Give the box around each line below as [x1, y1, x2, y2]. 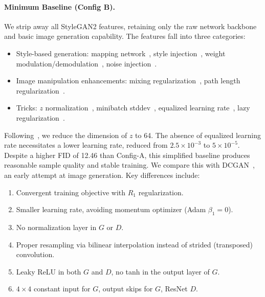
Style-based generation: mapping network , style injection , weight [16, 48, 226, 58]
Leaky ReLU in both [16, 266, 81, 277]
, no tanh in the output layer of [111, 266, 210, 277]
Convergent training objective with [16, 187, 126, 197]
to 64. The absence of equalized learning [135, 129, 261, 140]
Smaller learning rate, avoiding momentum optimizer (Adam [16, 204, 206, 215]
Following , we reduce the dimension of [4, 129, 127, 140]
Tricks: [16, 102, 37, 113]
